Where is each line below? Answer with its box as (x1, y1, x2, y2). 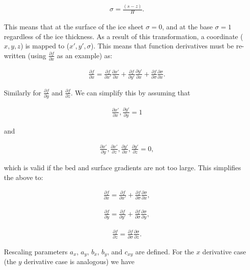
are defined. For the (135, 246, 194, 256)
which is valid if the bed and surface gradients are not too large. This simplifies (4, 162, 241, 173)
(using (28, 50, 46, 60)
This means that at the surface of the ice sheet (4, 22, 144, 32)
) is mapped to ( (20, 41, 69, 51)
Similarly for (4, 87, 42, 97)
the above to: (4, 172, 43, 182)
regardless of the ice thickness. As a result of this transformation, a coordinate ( (4, 31, 243, 41)
